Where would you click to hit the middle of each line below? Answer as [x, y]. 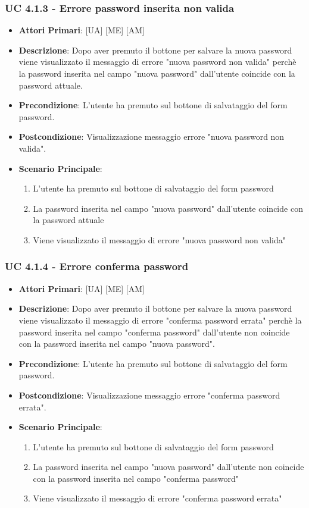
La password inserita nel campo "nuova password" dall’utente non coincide [168, 467]
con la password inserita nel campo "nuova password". [117, 344]
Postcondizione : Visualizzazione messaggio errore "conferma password [149, 395]
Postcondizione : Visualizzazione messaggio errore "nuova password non [152, 137]
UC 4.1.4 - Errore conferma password [97, 266]
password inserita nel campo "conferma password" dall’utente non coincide [154, 332]
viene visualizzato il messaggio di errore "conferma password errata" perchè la [160, 320]
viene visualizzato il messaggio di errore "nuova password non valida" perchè [157, 62]
